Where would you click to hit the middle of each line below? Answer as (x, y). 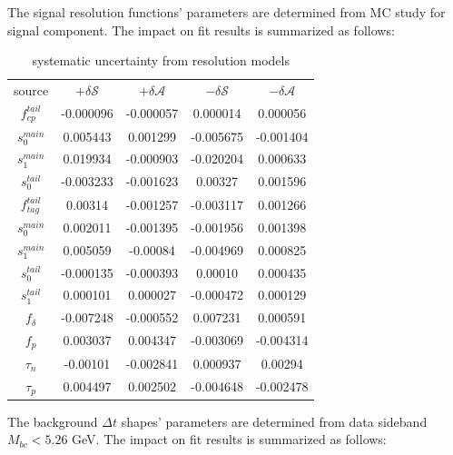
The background (53, 421)
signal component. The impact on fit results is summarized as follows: (201, 30)
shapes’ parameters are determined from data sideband (274, 421)
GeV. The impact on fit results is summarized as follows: (229, 439)
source (31, 90)
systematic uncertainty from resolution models (161, 60)
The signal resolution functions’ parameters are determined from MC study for (226, 12)
